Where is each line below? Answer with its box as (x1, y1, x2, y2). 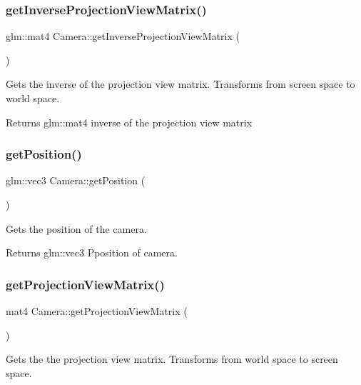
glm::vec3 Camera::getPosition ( (6, 173, 146, 188)
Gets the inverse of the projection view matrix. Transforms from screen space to (6, 76, 355, 91)
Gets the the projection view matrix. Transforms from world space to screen (6, 351, 338, 366)
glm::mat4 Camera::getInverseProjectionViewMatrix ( (6, 29, 240, 44)
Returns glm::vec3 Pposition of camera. (6, 245, 178, 260)
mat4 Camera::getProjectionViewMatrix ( (6, 304, 188, 318)
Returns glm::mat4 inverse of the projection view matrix (6, 114, 253, 129)
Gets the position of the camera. (6, 221, 147, 236)
